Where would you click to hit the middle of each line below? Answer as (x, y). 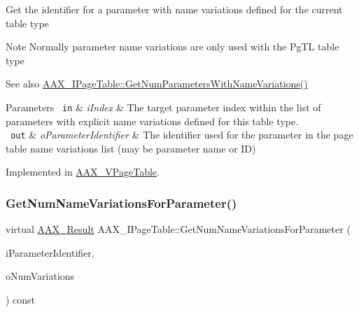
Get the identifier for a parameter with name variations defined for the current (174, 9)
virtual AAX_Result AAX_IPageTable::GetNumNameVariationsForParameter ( (178, 229)
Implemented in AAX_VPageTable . (83, 172)
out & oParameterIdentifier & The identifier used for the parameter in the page (182, 135)
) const (21, 300)
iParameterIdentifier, (50, 252)
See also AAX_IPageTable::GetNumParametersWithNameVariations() (157, 84)
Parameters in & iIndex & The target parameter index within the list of (163, 107)
